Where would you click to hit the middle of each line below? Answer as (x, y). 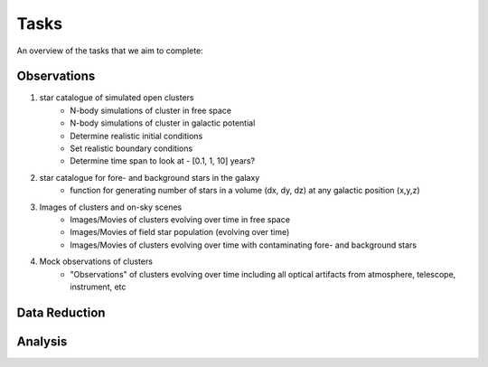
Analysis (42, 341)
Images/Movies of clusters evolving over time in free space (180, 219)
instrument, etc (98, 287)
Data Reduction (61, 312)
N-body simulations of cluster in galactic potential (163, 123)
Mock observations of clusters (96, 261)
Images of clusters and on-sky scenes (111, 207)
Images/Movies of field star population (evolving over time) (180, 232)
